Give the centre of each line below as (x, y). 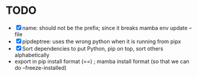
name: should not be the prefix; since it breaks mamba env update (105, 28)
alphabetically (32, 55)
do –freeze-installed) (41, 67)
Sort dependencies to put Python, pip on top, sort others (93, 48)
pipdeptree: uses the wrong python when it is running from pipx (101, 41)
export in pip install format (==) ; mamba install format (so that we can (102, 61)
